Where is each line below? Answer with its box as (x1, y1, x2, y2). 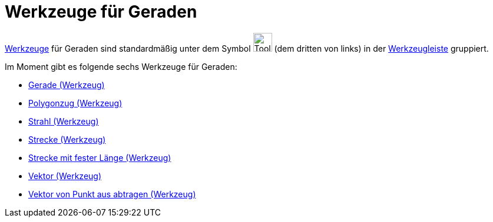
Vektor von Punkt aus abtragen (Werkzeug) (28, 189, 196, 199)
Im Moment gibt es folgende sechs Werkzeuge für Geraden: (5, 61, 237, 72)
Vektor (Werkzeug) (28, 170, 102, 181)
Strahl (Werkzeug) (28, 116, 99, 126)
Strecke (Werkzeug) (28, 134, 106, 144)
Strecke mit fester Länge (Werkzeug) (28, 152, 171, 163)
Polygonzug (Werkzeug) (28, 97, 123, 108)
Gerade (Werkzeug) (28, 79, 105, 90)
